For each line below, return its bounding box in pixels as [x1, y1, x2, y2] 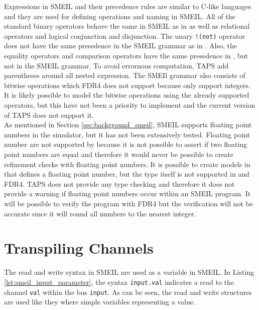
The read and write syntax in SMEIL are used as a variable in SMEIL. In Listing [4, 267, 254, 277]
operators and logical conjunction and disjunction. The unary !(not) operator [4, 30, 245, 41]
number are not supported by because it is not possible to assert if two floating [4, 139, 247, 149]
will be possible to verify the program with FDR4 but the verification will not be [4, 198, 253, 208]
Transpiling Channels [4, 238, 154, 258]
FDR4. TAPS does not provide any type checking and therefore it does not [4, 178, 235, 189]
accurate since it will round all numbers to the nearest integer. [4, 208, 196, 218]
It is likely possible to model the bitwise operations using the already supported [4, 90, 249, 100]
